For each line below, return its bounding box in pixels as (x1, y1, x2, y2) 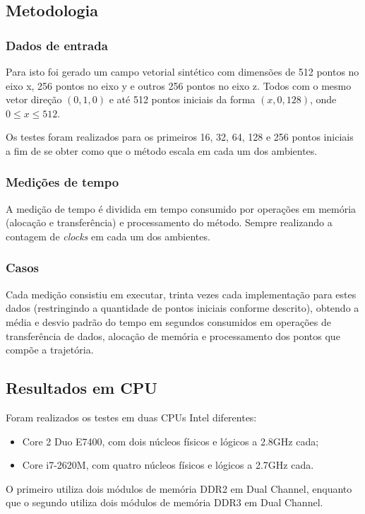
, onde (309, 92, 337, 107)
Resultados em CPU (6, 377, 157, 399)
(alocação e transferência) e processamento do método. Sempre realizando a (6, 215, 333, 230)
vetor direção (6, 92, 62, 107)
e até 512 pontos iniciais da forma (109, 92, 256, 107)
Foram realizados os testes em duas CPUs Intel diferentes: (6, 409, 257, 424)
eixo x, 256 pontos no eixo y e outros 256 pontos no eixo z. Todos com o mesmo (6, 78, 352, 93)
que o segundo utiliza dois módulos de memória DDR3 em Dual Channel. (6, 495, 323, 510)
